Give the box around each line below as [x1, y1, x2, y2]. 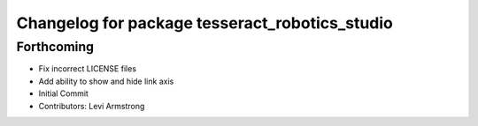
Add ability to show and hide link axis [38, 76, 174, 86]
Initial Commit [38, 88, 89, 99]
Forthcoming [16, 39, 95, 55]
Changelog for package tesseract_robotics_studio [16, 13, 393, 33]
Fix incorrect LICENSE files [38, 63, 137, 74]
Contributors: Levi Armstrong [38, 100, 145, 111]
